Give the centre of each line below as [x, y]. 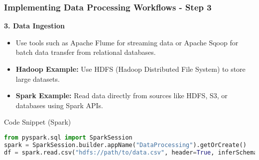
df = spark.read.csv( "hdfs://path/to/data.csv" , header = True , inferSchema [131, 152]
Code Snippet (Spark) [38, 122]
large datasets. [38, 79]
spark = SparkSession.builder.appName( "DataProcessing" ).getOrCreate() [125, 145]
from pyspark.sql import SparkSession [68, 137]
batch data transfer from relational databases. [86, 52]
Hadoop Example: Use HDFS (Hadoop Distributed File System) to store [130, 69]
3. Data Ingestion [35, 26]
